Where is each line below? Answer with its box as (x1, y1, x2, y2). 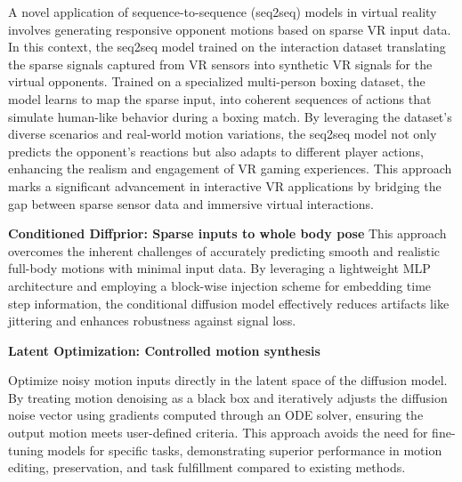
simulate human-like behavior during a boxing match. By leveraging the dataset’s (8, 107, 452, 125)
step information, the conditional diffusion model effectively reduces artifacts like (8, 293, 450, 312)
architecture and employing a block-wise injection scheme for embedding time (8, 276, 432, 294)
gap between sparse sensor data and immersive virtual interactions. (8, 194, 374, 213)
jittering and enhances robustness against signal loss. (8, 311, 296, 330)
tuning (8, 440, 44, 459)
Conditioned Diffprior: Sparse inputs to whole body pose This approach (8, 224, 447, 243)
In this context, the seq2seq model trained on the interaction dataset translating (8, 37, 446, 56)
